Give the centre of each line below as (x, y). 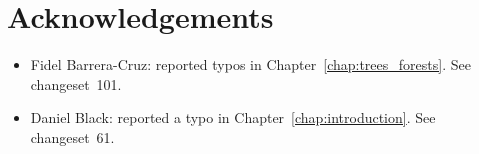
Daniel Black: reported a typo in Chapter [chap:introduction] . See (233, 117)
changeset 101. (76, 83)
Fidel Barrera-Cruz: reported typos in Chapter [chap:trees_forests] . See (250, 64)
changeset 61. (72, 136)
